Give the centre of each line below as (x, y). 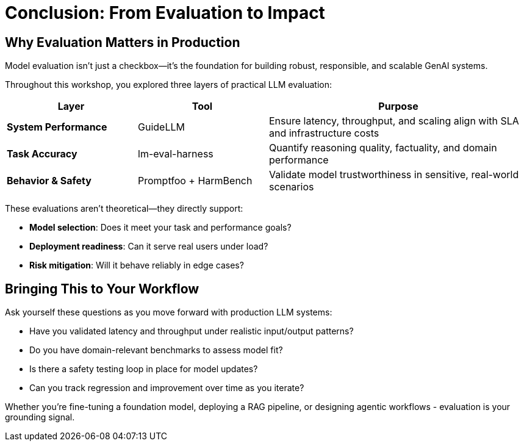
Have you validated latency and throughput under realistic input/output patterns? (192, 331)
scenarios (292, 187)
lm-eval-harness (176, 154)
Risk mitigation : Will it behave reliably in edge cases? (137, 265)
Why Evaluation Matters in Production (123, 42)
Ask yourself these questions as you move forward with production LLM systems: (169, 312)
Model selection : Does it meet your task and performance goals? (160, 228)
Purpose (398, 106)
